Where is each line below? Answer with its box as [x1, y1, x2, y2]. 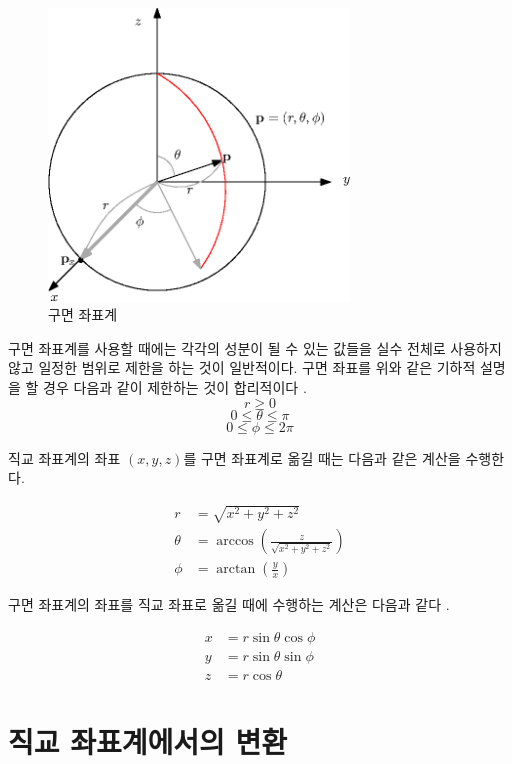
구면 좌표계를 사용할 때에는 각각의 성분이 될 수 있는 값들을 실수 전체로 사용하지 [8, 337, 502, 358]
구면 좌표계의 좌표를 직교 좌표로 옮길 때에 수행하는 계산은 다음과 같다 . [8, 594, 450, 615]
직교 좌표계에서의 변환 [8, 721, 288, 762]
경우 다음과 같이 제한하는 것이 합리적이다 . [43, 376, 307, 397]
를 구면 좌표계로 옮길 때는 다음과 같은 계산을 [183, 447, 461, 468]
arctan [216, 562, 256, 577]
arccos [216, 534, 254, 549]
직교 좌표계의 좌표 [8, 447, 121, 468]
